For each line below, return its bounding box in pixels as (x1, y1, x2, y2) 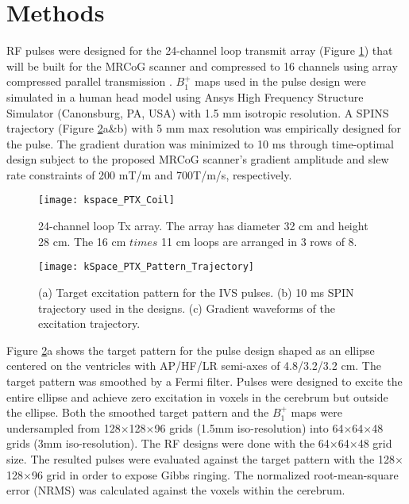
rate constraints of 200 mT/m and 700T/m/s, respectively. (6, 166, 292, 183)
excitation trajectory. (38, 315, 141, 332)
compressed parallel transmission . (6, 73, 172, 90)
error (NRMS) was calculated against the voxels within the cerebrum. (6, 482, 345, 498)
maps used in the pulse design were (195, 73, 366, 90)
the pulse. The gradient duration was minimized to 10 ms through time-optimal (6, 135, 395, 152)
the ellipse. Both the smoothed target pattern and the (6, 404, 269, 421)
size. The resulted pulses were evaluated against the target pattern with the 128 (6, 450, 395, 467)
